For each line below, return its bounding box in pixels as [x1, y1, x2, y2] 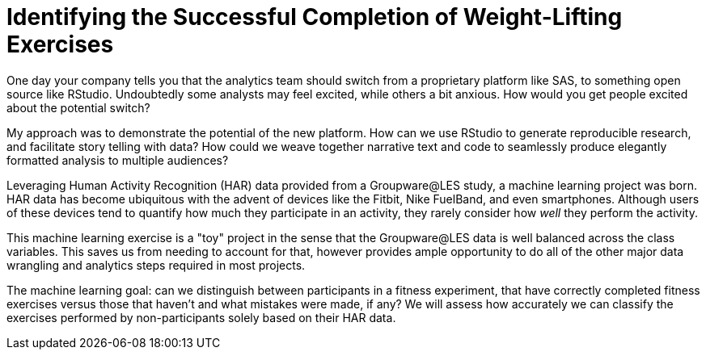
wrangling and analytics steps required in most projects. [6, 258, 306, 272]
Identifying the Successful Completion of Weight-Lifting [6, 3, 623, 31]
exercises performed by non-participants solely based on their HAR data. [6, 310, 396, 325]
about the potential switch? [6, 100, 150, 115]
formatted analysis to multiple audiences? [6, 153, 229, 167]
